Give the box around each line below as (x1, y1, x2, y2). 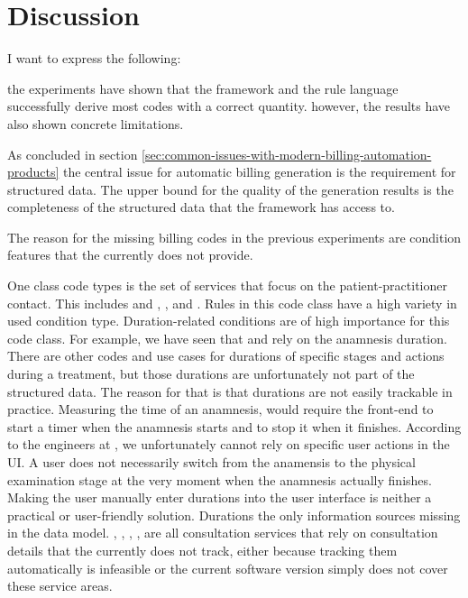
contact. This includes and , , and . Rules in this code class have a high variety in (7, 293, 457, 312)
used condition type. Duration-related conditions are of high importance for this (7, 311, 450, 330)
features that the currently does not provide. (7, 245, 253, 264)
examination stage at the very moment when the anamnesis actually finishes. (7, 470, 432, 489)
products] (7, 162, 60, 181)
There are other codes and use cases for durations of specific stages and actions (7, 346, 445, 365)
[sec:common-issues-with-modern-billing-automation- (142, 144, 432, 163)
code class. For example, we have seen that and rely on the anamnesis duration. (7, 328, 447, 347)
